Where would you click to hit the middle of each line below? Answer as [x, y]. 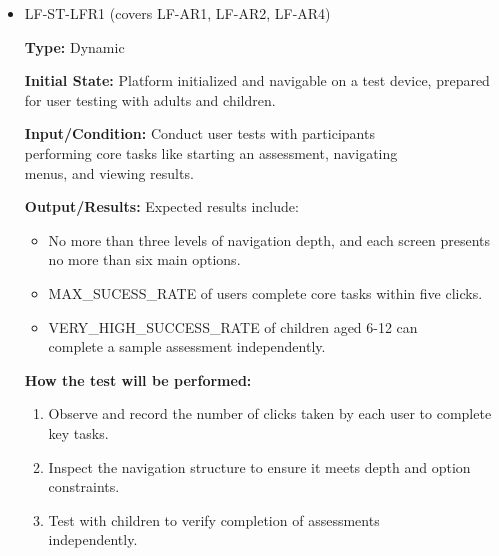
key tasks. [78, 432]
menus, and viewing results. [109, 172]
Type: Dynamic [74, 46]
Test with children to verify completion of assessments [214, 519]
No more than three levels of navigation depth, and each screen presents [269, 239]
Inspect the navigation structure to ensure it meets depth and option [259, 466]
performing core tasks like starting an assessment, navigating [211, 152]
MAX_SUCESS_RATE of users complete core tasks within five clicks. [265, 292]
